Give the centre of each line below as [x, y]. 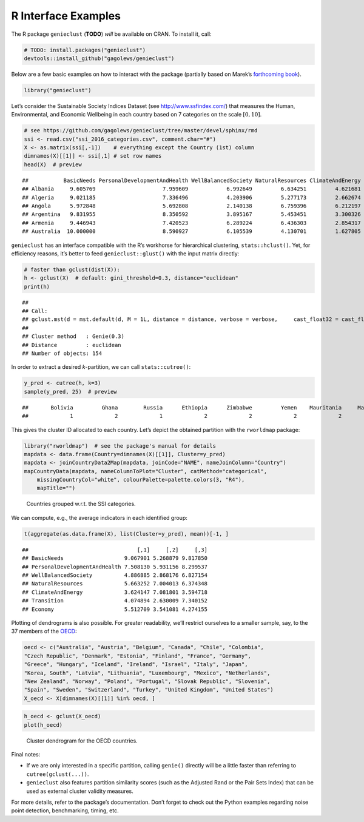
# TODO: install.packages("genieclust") [85, 50]
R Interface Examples [66, 16]
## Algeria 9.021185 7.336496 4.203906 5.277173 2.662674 [191, 197]
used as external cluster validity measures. [80, 791]
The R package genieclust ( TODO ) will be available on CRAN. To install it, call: [111, 34]
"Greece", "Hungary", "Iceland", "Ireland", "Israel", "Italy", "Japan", [136, 665]
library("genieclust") [58, 90]
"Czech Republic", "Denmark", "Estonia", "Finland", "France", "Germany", [138, 656]
